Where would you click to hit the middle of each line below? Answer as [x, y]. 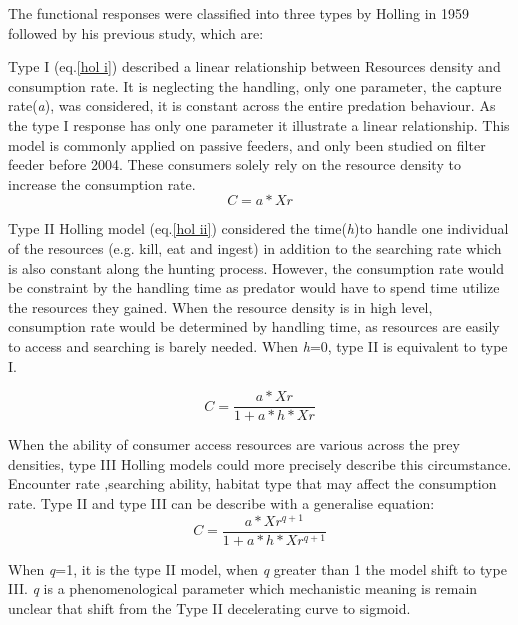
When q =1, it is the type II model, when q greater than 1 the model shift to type [257, 568]
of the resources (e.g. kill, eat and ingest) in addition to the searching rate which [255, 247]
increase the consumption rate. [102, 183]
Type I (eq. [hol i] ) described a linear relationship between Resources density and [254, 66]
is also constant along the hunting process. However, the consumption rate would [256, 267]
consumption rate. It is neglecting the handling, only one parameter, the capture [255, 85]
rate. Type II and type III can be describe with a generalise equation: [221, 502]
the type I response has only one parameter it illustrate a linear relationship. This [259, 124]
